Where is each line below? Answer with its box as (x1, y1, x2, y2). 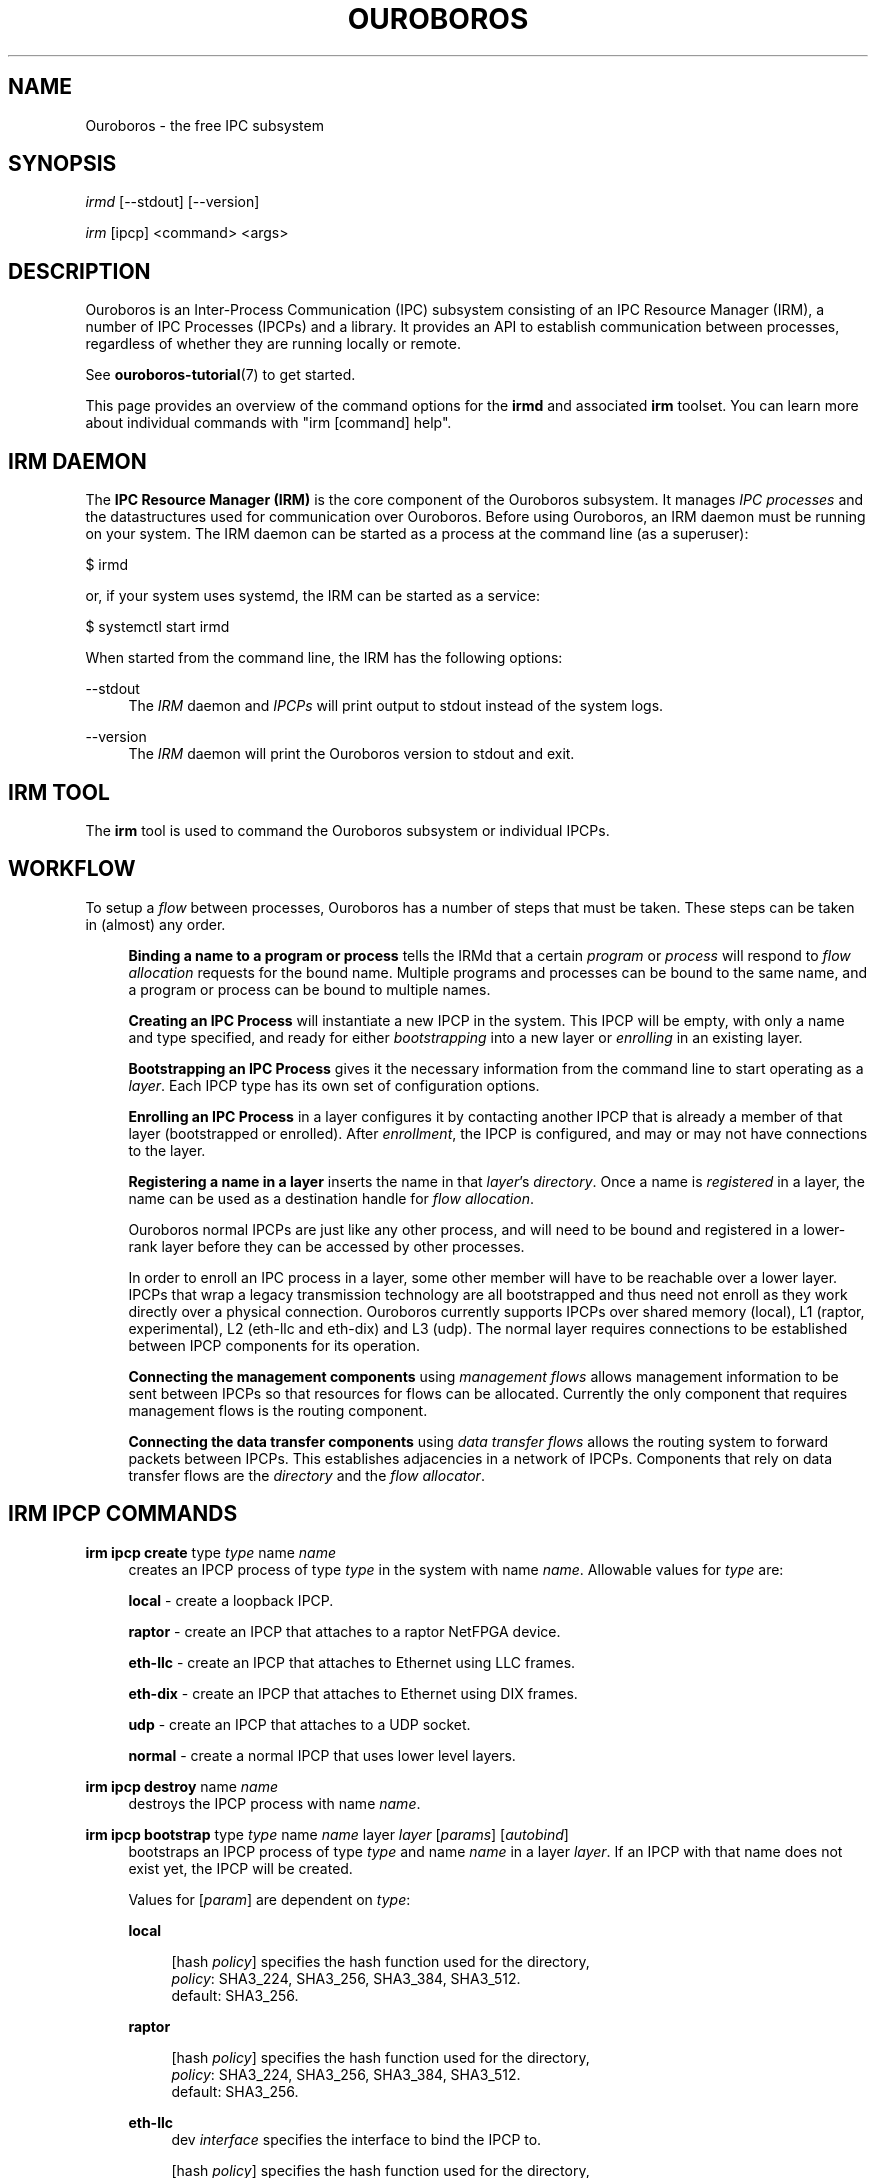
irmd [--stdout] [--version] (85, 193, 260, 211)
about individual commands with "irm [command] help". (85, 414, 452, 432)
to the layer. (128, 1141, 206, 1159)
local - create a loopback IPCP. (128, 1591, 334, 1609)
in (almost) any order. (85, 915, 226, 933)
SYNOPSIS (8, 151, 117, 177)
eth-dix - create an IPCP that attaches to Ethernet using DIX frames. (128, 1684, 578, 1702)
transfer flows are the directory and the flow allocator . (128, 1466, 485, 1484)
